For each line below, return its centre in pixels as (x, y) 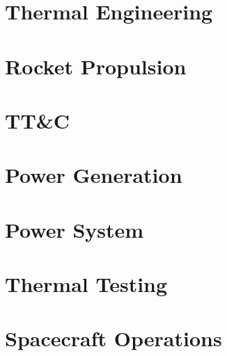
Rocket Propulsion (96, 66)
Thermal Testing (86, 284)
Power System (75, 229)
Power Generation (94, 175)
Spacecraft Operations (113, 338)
